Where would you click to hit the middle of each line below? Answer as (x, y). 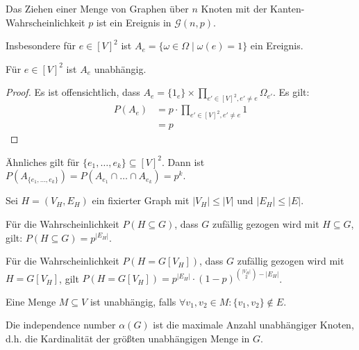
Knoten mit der (234, 8)
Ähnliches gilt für (43, 161)
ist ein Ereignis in (134, 22)
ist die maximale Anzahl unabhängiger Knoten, (253, 325)
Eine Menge (31, 301)
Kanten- (287, 8)
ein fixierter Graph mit (141, 200)
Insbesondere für (41, 45)
